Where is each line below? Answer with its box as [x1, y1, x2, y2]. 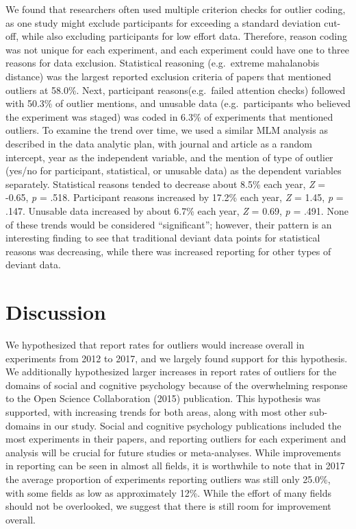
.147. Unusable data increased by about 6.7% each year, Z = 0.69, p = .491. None [5, 203, 348, 218]
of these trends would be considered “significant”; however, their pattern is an [5, 217, 332, 231]
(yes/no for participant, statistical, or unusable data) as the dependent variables [5, 163, 342, 178]
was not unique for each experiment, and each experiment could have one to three [5, 42, 349, 56]
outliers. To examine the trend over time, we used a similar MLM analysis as [5, 123, 328, 137]
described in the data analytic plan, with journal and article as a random [5, 136, 312, 150]
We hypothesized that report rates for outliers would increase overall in [5, 338, 305, 351]
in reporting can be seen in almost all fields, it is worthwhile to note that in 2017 [5, 458, 345, 473]
